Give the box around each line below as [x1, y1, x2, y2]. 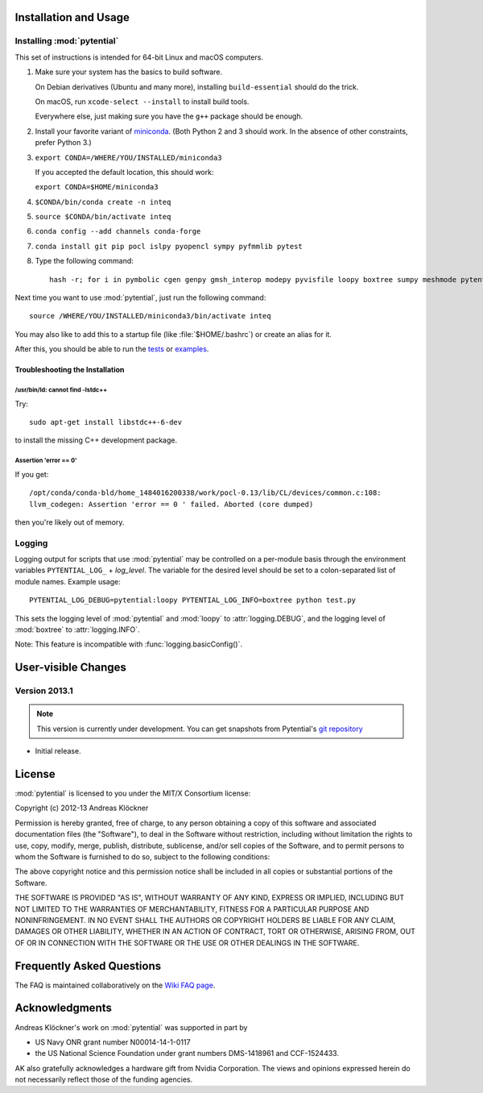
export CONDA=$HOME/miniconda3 [35, 182, 159, 192]
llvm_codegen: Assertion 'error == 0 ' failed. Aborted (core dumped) [29, 500, 314, 509]
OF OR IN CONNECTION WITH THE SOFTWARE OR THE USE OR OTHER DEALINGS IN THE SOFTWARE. [14, 937, 360, 947]
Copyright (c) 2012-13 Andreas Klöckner [14, 803, 149, 813]
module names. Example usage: [14, 576, 121, 586]
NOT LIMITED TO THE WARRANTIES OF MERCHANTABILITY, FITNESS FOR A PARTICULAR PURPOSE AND [14, 904, 369, 914]
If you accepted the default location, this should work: [35, 167, 214, 177]
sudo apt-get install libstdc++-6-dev [29, 418, 183, 426]
